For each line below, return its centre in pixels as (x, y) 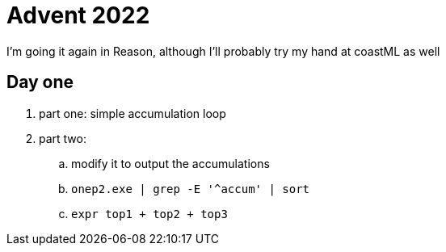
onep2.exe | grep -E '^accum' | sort (191, 189)
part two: (63, 138)
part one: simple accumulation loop (133, 113)
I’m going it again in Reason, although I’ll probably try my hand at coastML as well (223, 51)
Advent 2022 (78, 15)
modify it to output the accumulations (170, 163)
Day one (40, 82)
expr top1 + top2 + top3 (149, 214)
